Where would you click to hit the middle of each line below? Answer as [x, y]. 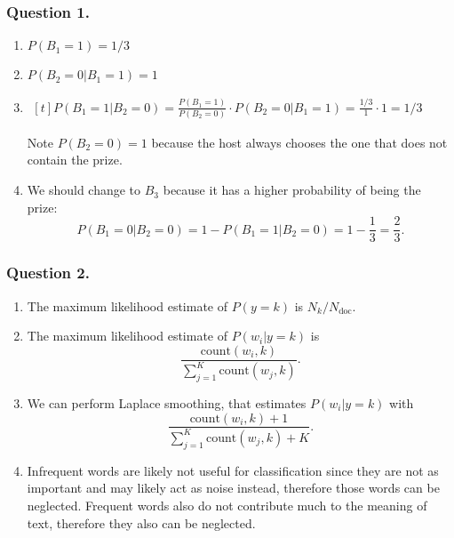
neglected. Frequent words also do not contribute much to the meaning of [227, 505]
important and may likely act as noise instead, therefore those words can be [233, 488]
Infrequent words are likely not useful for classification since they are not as [233, 470]
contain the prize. [75, 160]
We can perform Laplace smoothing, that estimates [167, 402]
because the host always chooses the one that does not [299, 142]
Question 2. [48, 273]
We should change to [84, 190]
